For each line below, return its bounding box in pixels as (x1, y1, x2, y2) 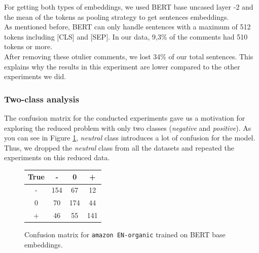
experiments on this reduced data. (4, 152, 110, 163)
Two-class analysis (4, 92, 80, 105)
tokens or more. (4, 41, 53, 52)
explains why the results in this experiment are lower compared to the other (4, 61, 240, 71)
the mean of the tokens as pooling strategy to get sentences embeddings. (4, 11, 229, 22)
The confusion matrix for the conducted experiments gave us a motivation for (4, 112, 245, 123)
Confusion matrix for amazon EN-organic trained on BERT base (24, 229, 226, 240)
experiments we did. (4, 71, 66, 82)
